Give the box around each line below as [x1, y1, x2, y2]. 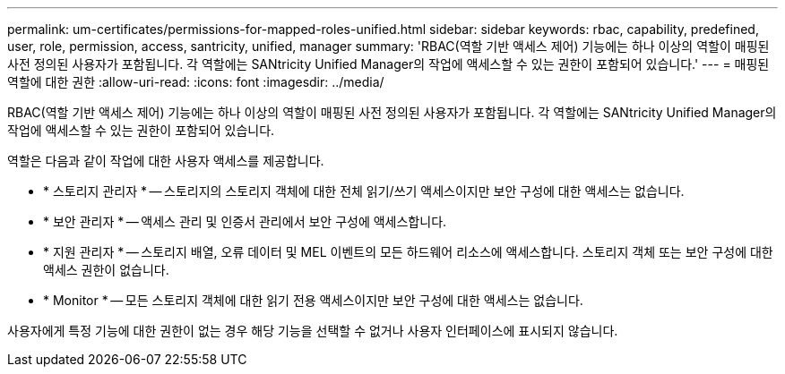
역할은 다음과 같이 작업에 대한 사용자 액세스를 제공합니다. [7, 153, 324, 168]
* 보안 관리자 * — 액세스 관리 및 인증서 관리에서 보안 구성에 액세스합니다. [43, 214, 447, 229]
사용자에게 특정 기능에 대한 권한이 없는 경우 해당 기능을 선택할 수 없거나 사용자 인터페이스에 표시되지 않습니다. [7, 323, 618, 338]
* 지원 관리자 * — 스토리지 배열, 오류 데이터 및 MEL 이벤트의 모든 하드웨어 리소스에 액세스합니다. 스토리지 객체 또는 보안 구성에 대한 [43, 244, 773, 259]
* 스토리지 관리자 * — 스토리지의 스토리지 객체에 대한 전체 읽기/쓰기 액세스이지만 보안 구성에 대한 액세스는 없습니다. [43, 183, 685, 199]
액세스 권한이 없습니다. [43, 262, 169, 277]
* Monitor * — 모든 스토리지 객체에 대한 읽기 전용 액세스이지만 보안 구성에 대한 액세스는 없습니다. [43, 293, 583, 308]
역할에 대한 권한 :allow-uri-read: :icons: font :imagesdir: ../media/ [7, 74, 384, 89]
